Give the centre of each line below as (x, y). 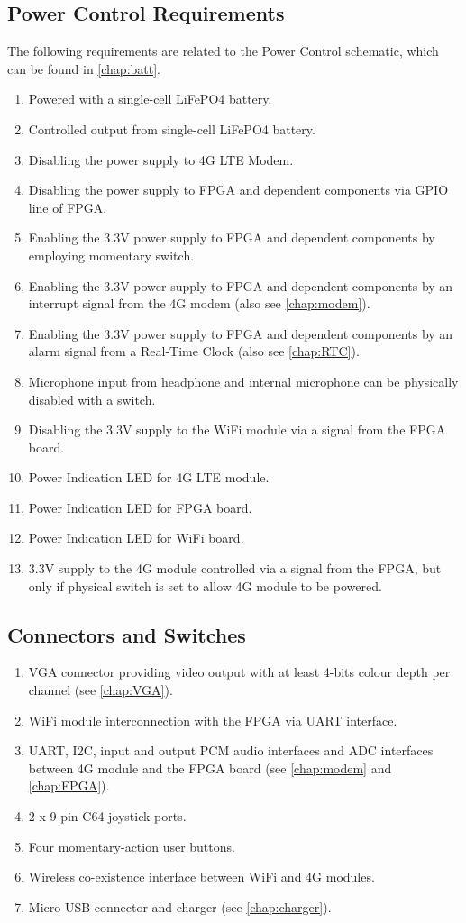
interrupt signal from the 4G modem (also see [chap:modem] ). (199, 303)
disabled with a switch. (92, 399)
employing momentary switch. (111, 255)
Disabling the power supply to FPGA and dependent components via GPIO (238, 190)
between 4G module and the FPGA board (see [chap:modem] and (210, 768)
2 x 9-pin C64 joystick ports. (107, 816)
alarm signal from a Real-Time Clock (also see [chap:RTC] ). (194, 351)
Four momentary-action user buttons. (132, 846)
